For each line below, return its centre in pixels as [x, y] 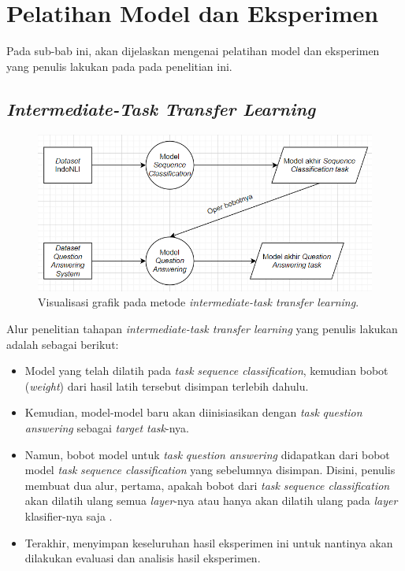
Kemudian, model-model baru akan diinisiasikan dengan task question [193, 412]
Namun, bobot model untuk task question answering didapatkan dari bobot [207, 454]
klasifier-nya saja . [69, 515]
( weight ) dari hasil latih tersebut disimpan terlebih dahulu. [167, 386]
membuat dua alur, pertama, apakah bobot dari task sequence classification [207, 485]
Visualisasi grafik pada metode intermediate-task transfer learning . [199, 302]
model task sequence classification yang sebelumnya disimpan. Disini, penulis [210, 470]
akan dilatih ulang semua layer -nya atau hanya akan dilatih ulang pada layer [211, 501]
